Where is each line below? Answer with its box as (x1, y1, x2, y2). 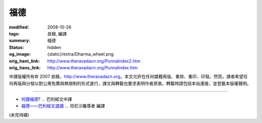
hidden (47, 44, 62, 50)
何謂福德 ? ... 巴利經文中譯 (21, 96, 72, 102)
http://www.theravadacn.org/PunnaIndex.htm (47, 64, 138, 70)
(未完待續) (9, 112, 30, 118)
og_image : (9, 51, 31, 57)
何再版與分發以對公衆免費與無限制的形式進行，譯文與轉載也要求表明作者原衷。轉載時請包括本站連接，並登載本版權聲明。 (9, 80, 251, 86)
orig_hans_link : (9, 64, 41, 70)
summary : (9, 38, 31, 44)
